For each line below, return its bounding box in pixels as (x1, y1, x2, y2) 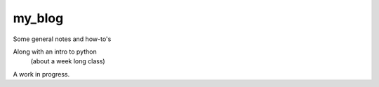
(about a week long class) (30, 57, 105, 65)
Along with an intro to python (13, 47, 98, 56)
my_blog (13, 10, 64, 26)
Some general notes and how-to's (13, 35, 112, 43)
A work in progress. (13, 70, 70, 78)
